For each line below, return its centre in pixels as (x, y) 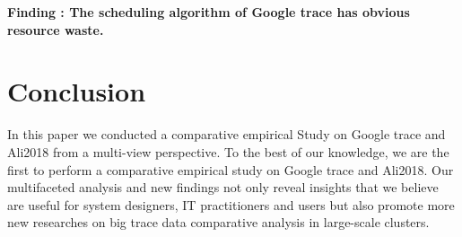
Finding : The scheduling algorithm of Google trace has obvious (209, 12)
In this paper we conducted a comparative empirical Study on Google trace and (227, 134)
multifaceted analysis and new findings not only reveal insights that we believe (223, 187)
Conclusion (77, 91)
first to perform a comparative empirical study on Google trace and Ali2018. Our (231, 169)
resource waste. (56, 29)
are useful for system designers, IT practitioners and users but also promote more (231, 204)
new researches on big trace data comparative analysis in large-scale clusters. (218, 222)
